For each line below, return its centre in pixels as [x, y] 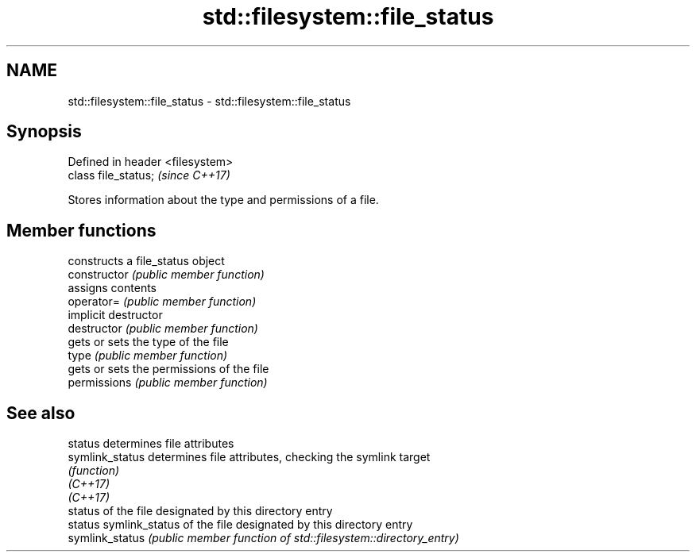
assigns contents [112, 288]
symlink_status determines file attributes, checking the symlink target [249, 457]
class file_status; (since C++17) [149, 175]
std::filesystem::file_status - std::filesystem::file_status [209, 101]
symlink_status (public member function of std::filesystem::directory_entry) [263, 538]
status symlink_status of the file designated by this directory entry [240, 525]
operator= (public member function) [162, 302]
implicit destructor [115, 315]
